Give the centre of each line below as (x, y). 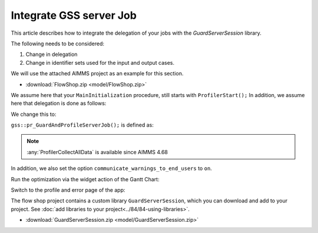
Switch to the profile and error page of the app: (68, 190)
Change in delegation (52, 54)
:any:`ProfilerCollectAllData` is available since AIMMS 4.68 (97, 152)
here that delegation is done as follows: (59, 104)
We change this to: (34, 114)
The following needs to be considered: (58, 44)
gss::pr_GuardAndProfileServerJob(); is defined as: (82, 125)
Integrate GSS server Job (74, 15)
